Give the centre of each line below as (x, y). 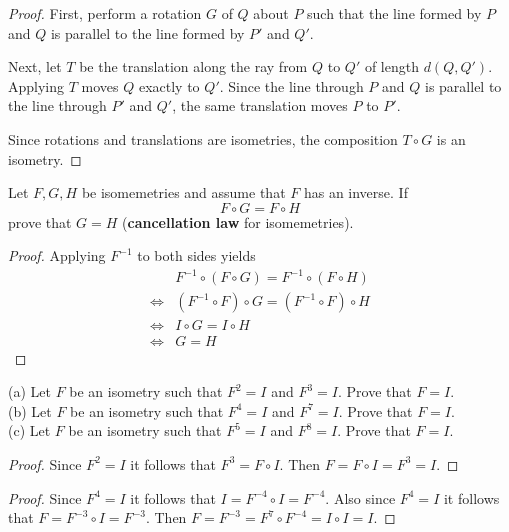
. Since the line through (291, 85)
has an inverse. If (355, 192)
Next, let (35, 66)
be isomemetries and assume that (183, 192)
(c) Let (29, 430)
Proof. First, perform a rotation (105, 13)
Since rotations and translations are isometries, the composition (203, 138)
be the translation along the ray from (193, 66)
